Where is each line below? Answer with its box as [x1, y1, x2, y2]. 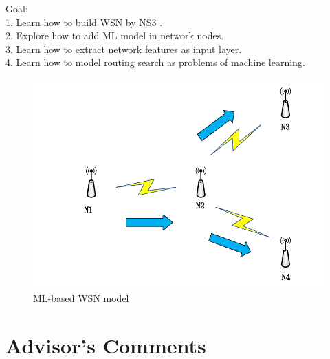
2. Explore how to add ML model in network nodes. [5, 28, 224, 43]
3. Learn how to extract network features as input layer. [5, 41, 242, 56]
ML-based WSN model [33, 290, 129, 305]
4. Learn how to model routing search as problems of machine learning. [5, 55, 305, 69]
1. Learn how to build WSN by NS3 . [5, 14, 163, 29]
